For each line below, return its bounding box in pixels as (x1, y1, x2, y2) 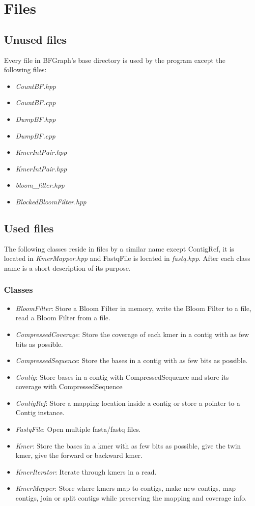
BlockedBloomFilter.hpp (15, 196, 86, 206)
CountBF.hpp (15, 81, 56, 91)
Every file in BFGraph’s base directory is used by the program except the (4, 55, 226, 65)
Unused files (4, 31, 67, 47)
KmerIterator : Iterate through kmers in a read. (15, 466, 157, 477)
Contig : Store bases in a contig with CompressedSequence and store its (15, 371, 229, 382)
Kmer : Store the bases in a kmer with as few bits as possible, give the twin (15, 440, 241, 450)
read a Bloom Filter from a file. (15, 312, 111, 323)
